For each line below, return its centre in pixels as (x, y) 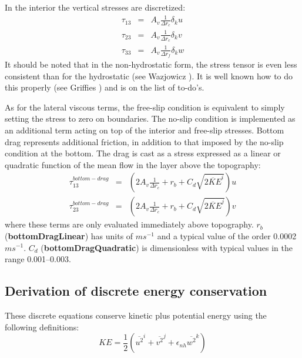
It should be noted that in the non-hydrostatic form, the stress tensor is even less (151, 64)
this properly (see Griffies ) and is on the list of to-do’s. (105, 87)
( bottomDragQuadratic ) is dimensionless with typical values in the (167, 247)
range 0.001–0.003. (38, 259)
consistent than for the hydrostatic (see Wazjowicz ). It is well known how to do (149, 76)
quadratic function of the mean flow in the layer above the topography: (133, 164)
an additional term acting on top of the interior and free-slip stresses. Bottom (145, 130)
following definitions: (42, 327)
